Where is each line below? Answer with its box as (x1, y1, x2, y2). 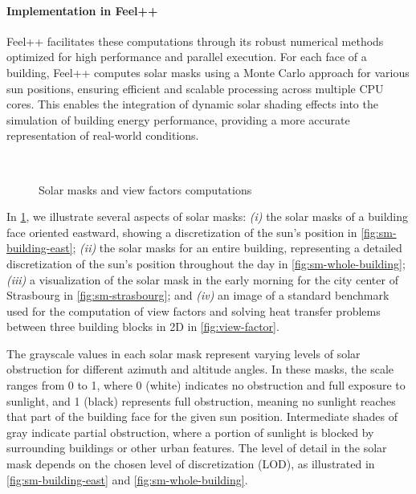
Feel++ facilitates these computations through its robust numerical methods (6, 32, 384, 49)
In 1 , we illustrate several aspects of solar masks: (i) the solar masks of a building (6, 208, 409, 225)
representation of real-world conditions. (6, 127, 199, 144)
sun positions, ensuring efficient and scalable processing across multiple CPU (6, 80, 384, 96)
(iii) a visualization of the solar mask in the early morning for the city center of (6, 271, 398, 288)
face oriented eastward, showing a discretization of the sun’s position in (6, 223, 357, 240)
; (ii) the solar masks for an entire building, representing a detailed (72, 239, 402, 256)
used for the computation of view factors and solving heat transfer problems (6, 302, 381, 319)
